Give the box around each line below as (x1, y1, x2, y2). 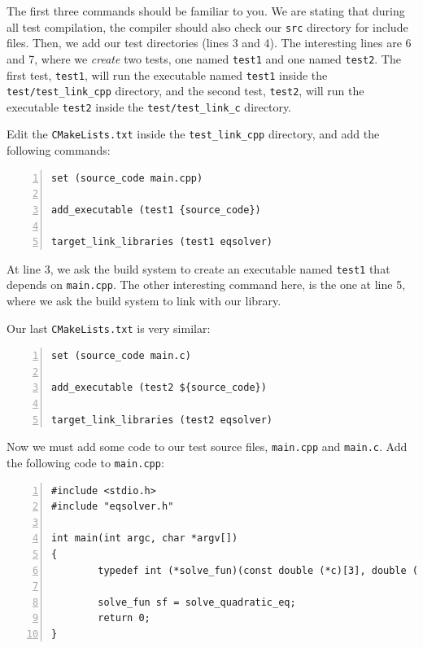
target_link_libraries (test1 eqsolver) (51, 236, 273, 248)
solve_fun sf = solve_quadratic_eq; (98, 596, 296, 608)
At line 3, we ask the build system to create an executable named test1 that (7, 260, 390, 277)
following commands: (7, 142, 111, 159)
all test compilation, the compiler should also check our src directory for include (7, 18, 408, 35)
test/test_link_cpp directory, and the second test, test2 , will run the (7, 82, 364, 99)
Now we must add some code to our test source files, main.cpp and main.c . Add (7, 438, 408, 455)
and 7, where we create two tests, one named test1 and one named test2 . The (7, 50, 401, 67)
